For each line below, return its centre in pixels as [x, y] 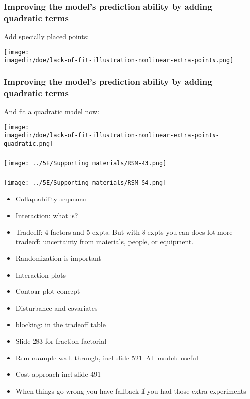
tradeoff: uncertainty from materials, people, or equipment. [105, 241]
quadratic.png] [29, 144]
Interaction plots [41, 274]
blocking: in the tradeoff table [60, 324]
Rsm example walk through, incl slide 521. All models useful [107, 357]
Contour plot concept [48, 291]
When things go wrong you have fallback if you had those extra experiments [131, 391]
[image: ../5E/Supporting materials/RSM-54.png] [85, 183]
